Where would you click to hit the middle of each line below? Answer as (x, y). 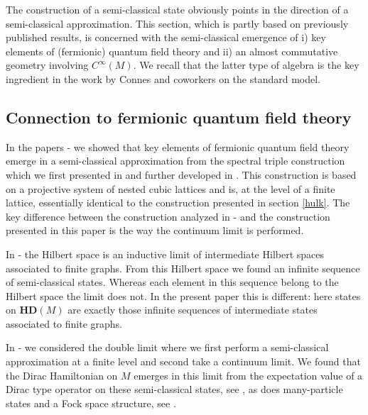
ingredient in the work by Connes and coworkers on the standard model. (163, 78)
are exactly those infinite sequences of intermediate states (193, 310)
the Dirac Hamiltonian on (62, 375)
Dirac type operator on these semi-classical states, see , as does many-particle (174, 389)
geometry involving (47, 65)
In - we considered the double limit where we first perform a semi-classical (167, 347)
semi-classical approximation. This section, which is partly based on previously (177, 23)
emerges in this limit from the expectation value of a (248, 375)
